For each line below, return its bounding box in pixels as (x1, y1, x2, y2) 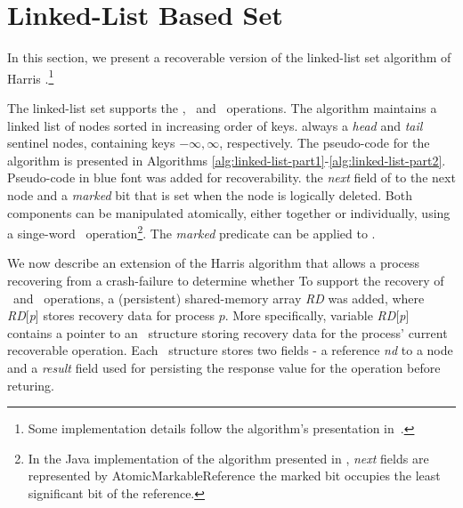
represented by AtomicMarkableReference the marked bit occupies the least (28, 466, 441, 485)
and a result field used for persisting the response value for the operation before (7, 358, 441, 376)
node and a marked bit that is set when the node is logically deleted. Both (7, 185, 412, 204)
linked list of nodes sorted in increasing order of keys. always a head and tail (7, 116, 423, 134)
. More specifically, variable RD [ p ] (224, 306, 410, 325)
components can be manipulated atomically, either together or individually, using (7, 203, 451, 222)
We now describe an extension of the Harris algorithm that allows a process (7, 254, 420, 272)
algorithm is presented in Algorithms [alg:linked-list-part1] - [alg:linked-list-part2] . (7, 150, 446, 169)
